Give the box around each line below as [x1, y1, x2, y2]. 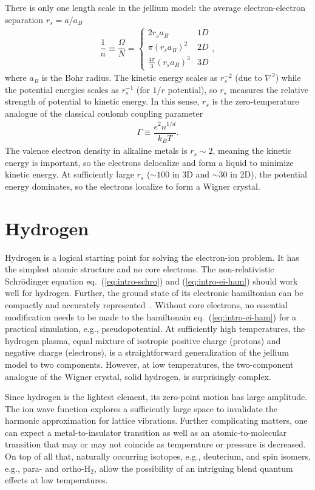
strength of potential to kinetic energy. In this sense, [5, 95, 200, 108]
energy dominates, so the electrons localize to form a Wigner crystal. [5, 179, 260, 192]
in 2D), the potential [230, 168, 307, 181]
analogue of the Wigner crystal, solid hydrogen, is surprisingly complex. [5, 370, 271, 382]
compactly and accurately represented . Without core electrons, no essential [5, 298, 288, 311]
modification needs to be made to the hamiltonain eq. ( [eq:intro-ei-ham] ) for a [5, 310, 297, 323]
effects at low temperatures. [5, 474, 108, 486]
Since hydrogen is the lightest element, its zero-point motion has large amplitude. [5, 390, 308, 403]
